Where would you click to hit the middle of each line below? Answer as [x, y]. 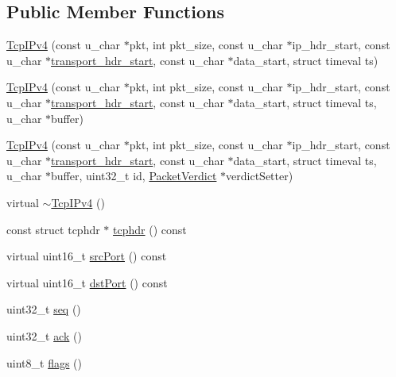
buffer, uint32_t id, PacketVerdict [134, 176]
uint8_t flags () [44, 362]
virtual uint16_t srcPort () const [87, 256]
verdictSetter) [260, 176]
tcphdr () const [150, 229]
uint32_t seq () [44, 309]
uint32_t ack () [44, 335]
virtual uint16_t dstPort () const [87, 282]
